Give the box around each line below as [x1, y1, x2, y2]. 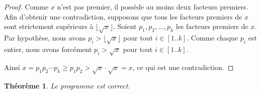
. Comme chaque [187, 32, 238, 42]
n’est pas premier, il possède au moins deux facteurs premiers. [57, 1, 248, 11]
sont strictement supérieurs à [4, 21, 94, 31]
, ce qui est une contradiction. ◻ [132, 62, 234, 72]
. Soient [113, 21, 137, 31]
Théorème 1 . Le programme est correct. [4, 80, 130, 91]
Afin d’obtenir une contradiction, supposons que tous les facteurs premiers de [4, 11, 242, 21]
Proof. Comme [4, 1, 49, 11]
